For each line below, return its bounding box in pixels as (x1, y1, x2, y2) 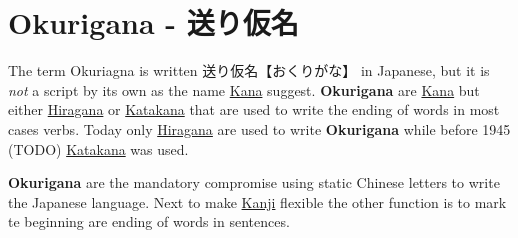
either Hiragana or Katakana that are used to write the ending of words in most (8, 99, 500, 120)
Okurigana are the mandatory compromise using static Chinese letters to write (8, 172, 500, 193)
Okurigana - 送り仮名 (8, 2, 299, 43)
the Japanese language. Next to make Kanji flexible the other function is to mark (8, 191, 507, 212)
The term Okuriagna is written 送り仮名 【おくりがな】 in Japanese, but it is (8, 60, 490, 81)
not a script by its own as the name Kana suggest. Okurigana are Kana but (8, 79, 480, 100)
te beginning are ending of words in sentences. (8, 211, 290, 232)
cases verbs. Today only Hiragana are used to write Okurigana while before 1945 (8, 118, 511, 139)
